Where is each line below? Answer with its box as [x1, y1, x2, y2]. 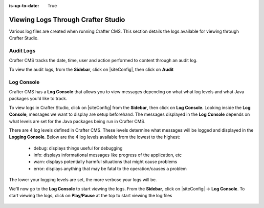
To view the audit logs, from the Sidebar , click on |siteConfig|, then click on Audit [9, 66, 174, 72]
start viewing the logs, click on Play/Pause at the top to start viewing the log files [9, 193, 173, 199]
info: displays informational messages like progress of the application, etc [33, 152, 182, 158]
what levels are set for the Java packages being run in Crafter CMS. [9, 118, 146, 124]
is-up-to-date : [9, 3, 39, 8]
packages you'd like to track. [9, 96, 67, 102]
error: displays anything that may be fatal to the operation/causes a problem [33, 166, 187, 171]
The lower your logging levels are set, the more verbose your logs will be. [9, 177, 157, 183]
